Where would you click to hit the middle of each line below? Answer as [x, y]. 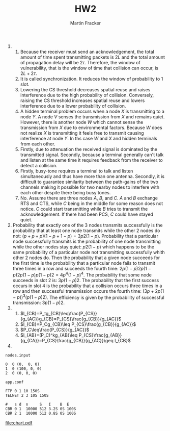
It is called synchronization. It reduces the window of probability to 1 [92, 79]
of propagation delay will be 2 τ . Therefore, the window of [80, 62]
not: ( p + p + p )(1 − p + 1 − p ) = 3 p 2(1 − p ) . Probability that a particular [86, 236]
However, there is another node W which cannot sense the [82, 122]
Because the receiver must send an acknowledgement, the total [87, 52]
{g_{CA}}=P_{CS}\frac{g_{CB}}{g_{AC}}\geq [67, 341]
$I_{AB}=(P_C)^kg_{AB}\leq [49, 335]
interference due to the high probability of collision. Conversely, [87, 95]
